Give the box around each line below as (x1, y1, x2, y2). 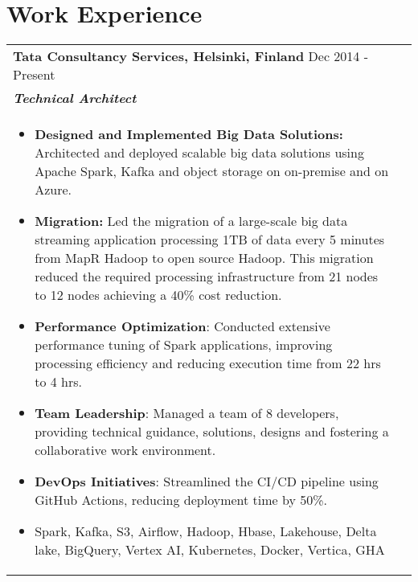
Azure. (35, 180, 72, 199)
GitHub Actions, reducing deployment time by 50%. (35, 490, 327, 510)
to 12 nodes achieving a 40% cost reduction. (35, 285, 282, 305)
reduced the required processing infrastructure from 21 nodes (35, 267, 379, 286)
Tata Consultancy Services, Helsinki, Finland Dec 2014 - (13, 47, 368, 66)
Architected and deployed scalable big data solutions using (35, 143, 364, 162)
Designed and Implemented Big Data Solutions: (35, 125, 343, 144)
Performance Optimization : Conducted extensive (35, 317, 330, 336)
